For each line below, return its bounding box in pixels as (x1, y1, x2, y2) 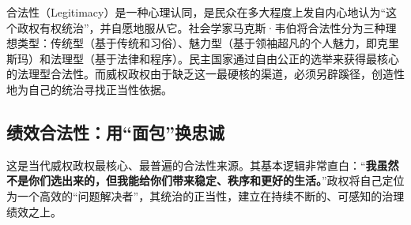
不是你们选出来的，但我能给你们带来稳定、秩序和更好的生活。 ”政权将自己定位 (6, 172, 405, 189)
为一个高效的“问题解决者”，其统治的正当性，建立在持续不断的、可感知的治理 (6, 187, 405, 204)
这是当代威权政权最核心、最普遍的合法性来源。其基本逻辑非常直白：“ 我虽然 (6, 156, 399, 173)
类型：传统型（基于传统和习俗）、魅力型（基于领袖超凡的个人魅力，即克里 (17, 35, 399, 51)
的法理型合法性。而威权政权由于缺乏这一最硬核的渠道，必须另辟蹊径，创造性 (6, 66, 405, 82)
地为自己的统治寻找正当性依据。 (6, 81, 172, 97)
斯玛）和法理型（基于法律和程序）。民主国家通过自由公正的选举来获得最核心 (6, 50, 399, 66)
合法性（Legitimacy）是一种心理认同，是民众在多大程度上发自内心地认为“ (6, 4, 386, 20)
